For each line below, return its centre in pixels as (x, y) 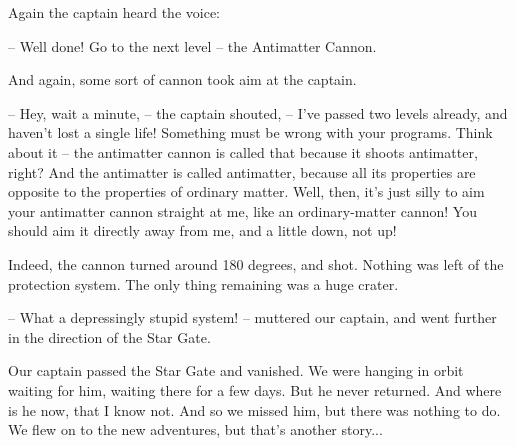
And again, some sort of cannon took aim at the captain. (182, 79)
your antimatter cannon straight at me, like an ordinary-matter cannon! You (242, 210)
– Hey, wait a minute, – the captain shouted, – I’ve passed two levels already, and (258, 112)
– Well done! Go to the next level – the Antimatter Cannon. (192, 45)
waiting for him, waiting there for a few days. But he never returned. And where (255, 389)
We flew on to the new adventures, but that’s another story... (195, 429)
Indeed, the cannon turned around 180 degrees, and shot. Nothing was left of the (256, 263)
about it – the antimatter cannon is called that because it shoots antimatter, (243, 151)
